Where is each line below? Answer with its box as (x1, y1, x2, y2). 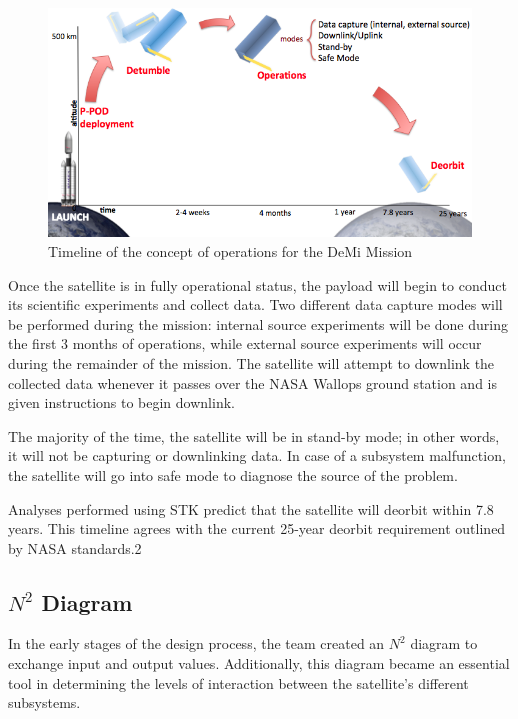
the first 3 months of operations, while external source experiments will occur (8, 333, 482, 354)
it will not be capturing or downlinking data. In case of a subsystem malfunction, (8, 445, 506, 466)
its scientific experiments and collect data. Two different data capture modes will (8, 294, 503, 315)
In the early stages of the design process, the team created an (8, 633, 385, 654)
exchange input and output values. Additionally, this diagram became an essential (8, 653, 510, 674)
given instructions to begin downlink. (8, 392, 235, 413)
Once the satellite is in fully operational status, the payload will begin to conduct (8, 274, 507, 295)
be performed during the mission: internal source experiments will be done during (8, 313, 508, 334)
